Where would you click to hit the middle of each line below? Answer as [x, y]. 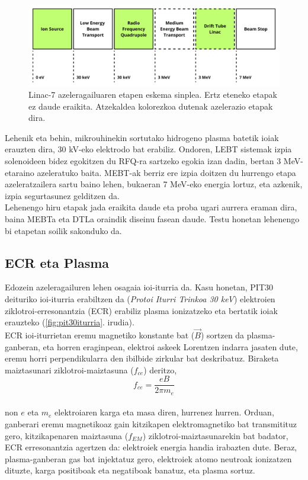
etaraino [20, 172]
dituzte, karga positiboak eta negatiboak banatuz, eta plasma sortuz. [130, 470]
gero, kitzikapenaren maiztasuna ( [67, 435]
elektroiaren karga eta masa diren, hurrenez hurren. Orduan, [164, 412]
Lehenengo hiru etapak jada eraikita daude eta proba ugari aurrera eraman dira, [151, 207]
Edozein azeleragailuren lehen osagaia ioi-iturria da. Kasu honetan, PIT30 [139, 287]
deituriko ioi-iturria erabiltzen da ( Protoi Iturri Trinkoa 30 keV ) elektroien [140, 298]
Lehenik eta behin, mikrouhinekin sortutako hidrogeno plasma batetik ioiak [142, 137]
